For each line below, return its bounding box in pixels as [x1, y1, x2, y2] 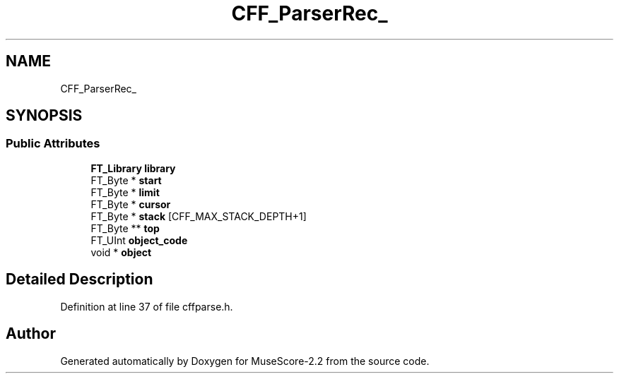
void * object [90, 246, 152, 258]
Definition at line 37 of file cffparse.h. [60, 300, 233, 313]
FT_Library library [90, 162, 176, 174]
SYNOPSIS [6, 107, 83, 125]
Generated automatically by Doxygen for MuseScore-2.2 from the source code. [60, 354, 430, 367]
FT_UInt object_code [90, 234, 188, 246]
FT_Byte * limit [90, 186, 160, 198]
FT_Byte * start [90, 174, 162, 186]
